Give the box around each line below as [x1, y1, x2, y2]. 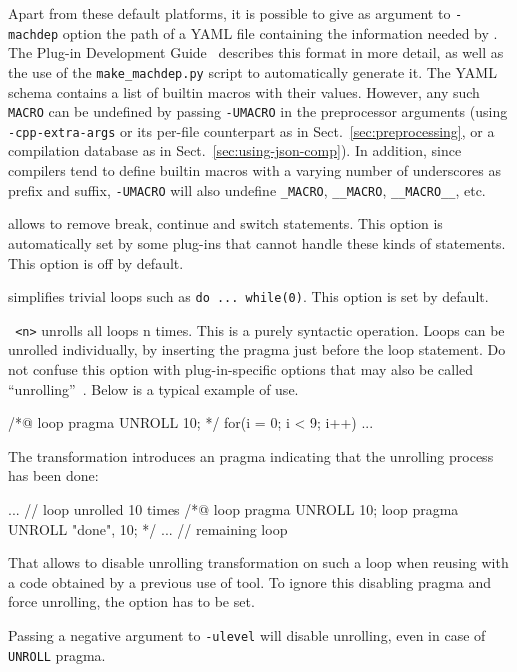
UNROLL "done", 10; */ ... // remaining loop [8, 518, 288, 539]
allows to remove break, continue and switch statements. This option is [8, 213, 443, 234]
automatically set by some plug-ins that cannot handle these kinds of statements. [8, 232, 506, 253]
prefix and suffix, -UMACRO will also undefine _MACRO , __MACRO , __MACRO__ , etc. [8, 179, 486, 200]
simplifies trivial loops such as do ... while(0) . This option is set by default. [8, 286, 489, 307]
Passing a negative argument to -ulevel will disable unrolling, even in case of [8, 624, 486, 645]
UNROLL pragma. [8, 644, 106, 665]
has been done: [8, 465, 99, 486]
